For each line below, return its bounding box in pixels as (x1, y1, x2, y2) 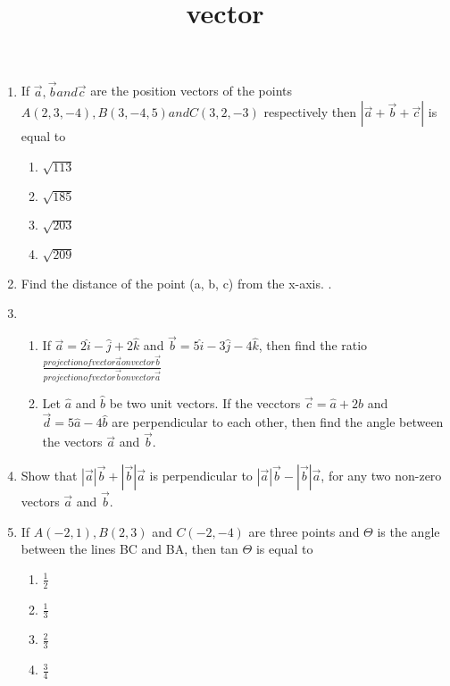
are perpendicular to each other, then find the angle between (112, 413, 444, 431)
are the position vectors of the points (90, 81, 292, 100)
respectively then (263, 103, 357, 121)
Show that (21, 465, 78, 484)
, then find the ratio (258, 336, 368, 355)
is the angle (377, 522, 440, 540)
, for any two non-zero (321, 465, 442, 484)
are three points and (248, 522, 360, 540)
